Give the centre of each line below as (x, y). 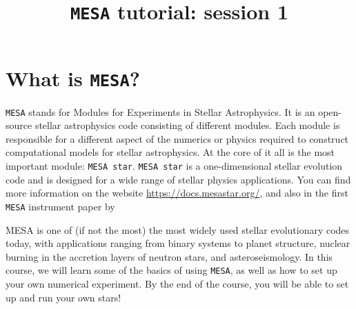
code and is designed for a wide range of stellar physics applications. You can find (178, 179)
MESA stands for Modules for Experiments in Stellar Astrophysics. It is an (160, 111)
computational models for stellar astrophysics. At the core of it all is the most (170, 152)
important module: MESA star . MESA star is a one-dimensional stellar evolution (174, 166)
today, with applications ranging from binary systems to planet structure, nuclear (178, 243)
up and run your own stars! (63, 297)
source (19, 125)
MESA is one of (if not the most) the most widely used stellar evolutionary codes (178, 229)
